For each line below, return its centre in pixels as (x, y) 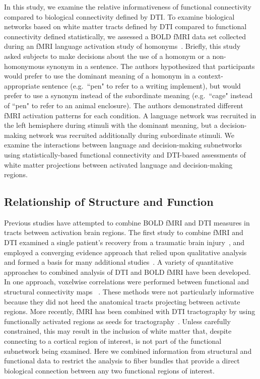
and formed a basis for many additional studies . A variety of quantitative (119, 262)
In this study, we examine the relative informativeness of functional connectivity (128, 7)
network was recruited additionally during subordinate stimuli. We (132, 135)
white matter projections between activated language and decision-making (118, 164)
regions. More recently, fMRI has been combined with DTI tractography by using (130, 311)
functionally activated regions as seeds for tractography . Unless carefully (117, 321)
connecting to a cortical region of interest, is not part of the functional (113, 341)
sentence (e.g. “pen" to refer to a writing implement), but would (141, 85)
